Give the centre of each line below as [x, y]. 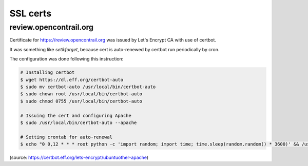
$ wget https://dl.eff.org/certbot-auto [72, 80]
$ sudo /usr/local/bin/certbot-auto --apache [79, 122]
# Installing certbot [47, 72]
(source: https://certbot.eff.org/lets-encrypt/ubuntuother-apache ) [79, 158]
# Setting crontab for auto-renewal [66, 137]
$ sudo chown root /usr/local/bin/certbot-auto [81, 94]
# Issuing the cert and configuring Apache [76, 116]
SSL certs [30, 13]
